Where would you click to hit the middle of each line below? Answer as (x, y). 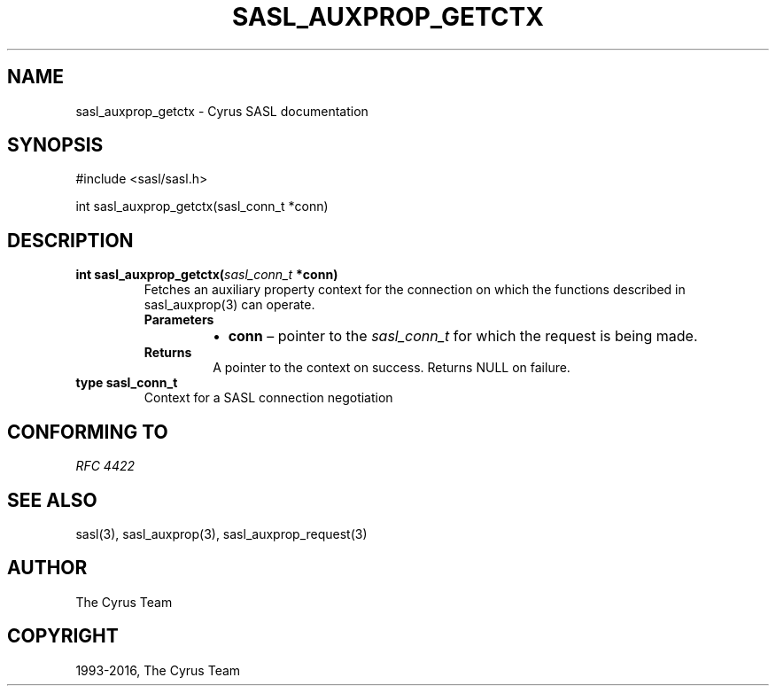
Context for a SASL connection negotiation (268, 398)
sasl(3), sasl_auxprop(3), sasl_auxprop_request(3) (221, 533)
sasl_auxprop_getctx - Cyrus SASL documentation (222, 111)
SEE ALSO (52, 500)
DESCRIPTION (70, 240)
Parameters (179, 320)
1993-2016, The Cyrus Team (158, 670)
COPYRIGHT (63, 636)
